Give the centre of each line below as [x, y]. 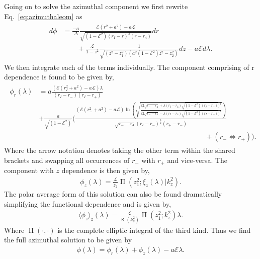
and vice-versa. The [197, 160]
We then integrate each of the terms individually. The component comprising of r [129, 67]
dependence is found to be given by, [59, 77]
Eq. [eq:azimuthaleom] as [43, 16]
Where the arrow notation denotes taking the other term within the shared [120, 150]
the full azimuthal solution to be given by [68, 240]
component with [29, 170]
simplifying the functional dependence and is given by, [88, 203]
